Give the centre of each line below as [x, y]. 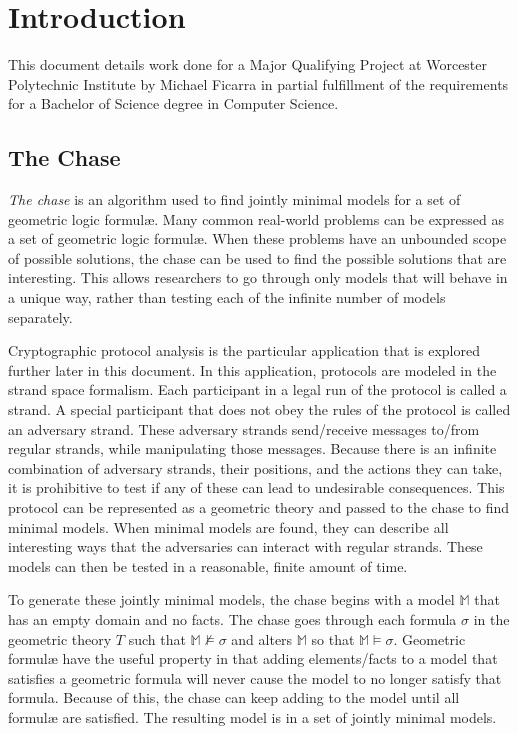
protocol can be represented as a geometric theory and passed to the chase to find [259, 507]
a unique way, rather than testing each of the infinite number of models [227, 297]
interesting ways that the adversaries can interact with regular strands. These [245, 546]
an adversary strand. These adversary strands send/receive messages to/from [244, 428]
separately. [40, 316]
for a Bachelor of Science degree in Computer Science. [173, 103]
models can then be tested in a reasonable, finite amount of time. [208, 565]
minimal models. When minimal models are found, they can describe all [228, 526]
